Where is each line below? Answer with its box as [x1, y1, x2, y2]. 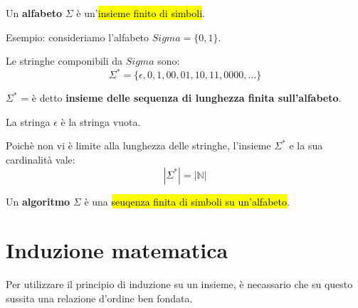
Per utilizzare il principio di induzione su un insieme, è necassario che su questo [6, 277, 353, 292]
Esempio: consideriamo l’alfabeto [6, 29, 149, 44]
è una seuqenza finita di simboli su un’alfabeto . [84, 193, 290, 208]
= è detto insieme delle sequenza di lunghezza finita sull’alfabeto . [21, 90, 342, 105]
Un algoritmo [6, 193, 70, 208]
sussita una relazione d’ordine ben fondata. [6, 290, 193, 305]
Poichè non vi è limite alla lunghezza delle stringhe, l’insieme [6, 138, 271, 153]
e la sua [289, 138, 323, 153]
